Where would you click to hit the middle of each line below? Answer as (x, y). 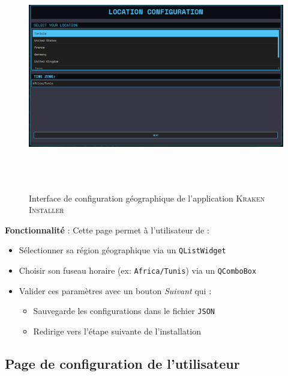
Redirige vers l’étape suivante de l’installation (117, 331)
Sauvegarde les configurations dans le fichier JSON (124, 311)
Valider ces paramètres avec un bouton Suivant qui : (115, 290)
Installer (46, 210)
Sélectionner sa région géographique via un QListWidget (122, 250)
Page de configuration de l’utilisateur (122, 363)
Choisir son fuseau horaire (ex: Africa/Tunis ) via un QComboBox (138, 270)
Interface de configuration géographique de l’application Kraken (147, 198)
